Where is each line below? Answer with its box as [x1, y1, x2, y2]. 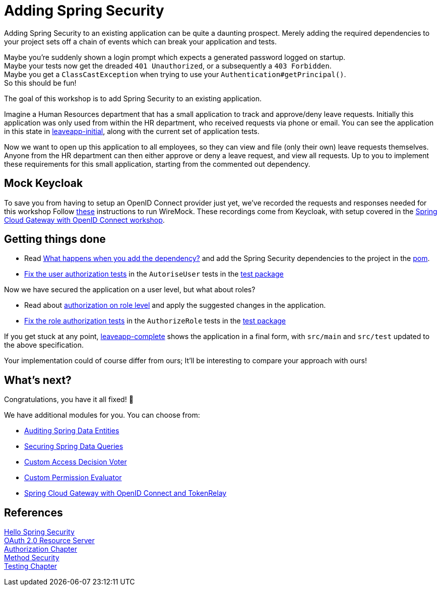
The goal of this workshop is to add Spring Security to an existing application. [4, 94, 262, 103]
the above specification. [4, 341, 84, 350]
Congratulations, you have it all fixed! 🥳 [4, 395, 134, 404]
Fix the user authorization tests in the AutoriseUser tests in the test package [24, 270, 284, 279]
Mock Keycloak [4, 177, 83, 190]
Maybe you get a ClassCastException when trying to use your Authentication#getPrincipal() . [4, 70, 346, 79]
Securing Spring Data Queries [24, 442, 123, 451]
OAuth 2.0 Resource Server [4, 536, 95, 545]
